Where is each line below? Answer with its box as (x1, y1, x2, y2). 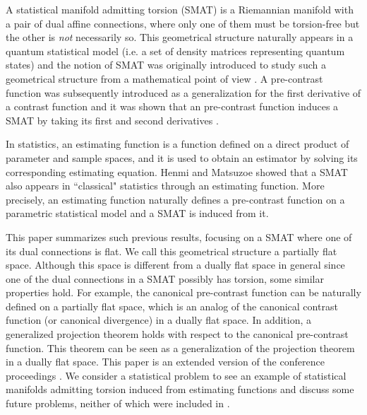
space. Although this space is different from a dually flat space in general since (6, 257, 345, 272)
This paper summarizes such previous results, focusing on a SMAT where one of (6, 229, 352, 244)
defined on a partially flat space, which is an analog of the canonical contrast (6, 298, 338, 313)
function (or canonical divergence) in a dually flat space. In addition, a (6, 312, 312, 327)
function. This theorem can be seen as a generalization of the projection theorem (6, 340, 355, 355)
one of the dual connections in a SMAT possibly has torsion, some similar (6, 271, 324, 286)
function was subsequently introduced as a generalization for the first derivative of (6, 85, 361, 100)
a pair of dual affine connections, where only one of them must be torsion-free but (6, 16, 360, 30)
